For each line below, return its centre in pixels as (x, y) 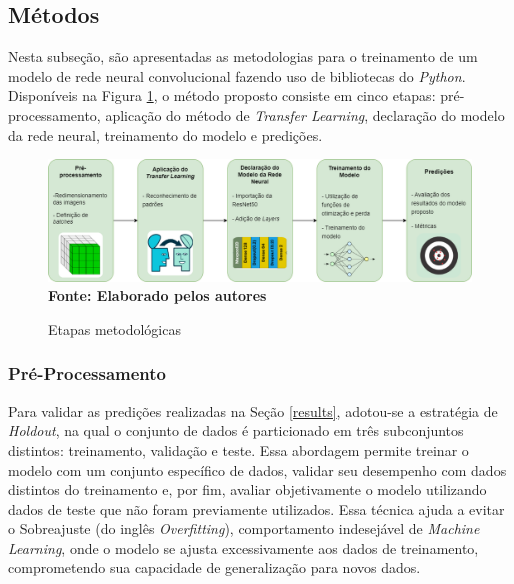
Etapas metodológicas (114, 328)
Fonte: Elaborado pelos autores (157, 295)
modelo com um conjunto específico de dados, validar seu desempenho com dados (257, 469)
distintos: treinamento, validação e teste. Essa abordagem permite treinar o (238, 449)
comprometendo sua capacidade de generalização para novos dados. (214, 567)
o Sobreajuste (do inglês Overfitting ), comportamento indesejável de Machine (244, 528)
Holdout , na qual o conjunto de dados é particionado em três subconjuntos (236, 430)
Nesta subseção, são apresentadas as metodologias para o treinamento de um (243, 56)
